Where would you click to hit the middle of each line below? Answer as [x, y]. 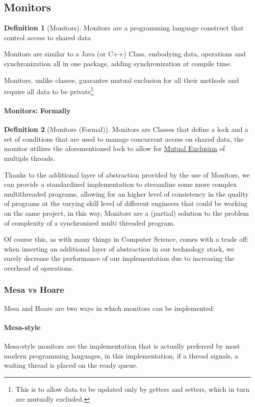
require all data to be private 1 [49, 90]
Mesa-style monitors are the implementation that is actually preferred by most [122, 346]
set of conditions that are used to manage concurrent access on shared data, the [124, 139]
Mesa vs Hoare [34, 290]
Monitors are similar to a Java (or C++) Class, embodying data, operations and [125, 54]
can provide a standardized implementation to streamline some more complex [120, 184]
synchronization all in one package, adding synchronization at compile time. [118, 63]
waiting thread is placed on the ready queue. [71, 365]
